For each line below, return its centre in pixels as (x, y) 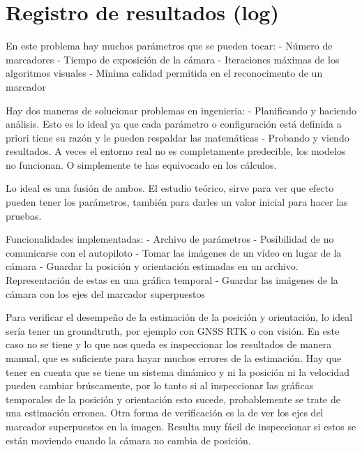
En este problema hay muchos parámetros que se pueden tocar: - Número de (169, 46)
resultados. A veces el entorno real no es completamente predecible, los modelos (176, 151)
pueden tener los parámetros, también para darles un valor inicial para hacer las (177, 202)
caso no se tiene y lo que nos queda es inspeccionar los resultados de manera (169, 344)
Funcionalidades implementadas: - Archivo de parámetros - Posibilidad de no (170, 239)
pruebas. (24, 215)
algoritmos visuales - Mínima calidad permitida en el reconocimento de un (164, 73)
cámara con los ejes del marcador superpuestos (105, 293)
